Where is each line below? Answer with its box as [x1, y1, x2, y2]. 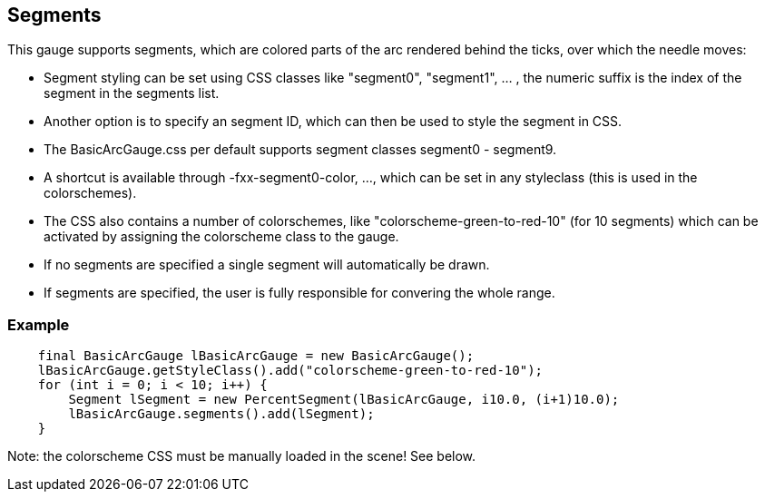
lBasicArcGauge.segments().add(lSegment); [68, 406, 375, 422]
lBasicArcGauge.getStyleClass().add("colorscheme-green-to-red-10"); [37, 363, 544, 378]
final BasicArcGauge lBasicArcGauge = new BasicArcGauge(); [37, 348, 475, 364]
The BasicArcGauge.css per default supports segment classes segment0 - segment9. [44, 142, 557, 158]
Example [7, 315, 70, 334]
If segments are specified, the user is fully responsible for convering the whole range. [44, 285, 555, 301]
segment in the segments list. [44, 85, 220, 102]
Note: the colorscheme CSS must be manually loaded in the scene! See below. [7, 448, 476, 465]
